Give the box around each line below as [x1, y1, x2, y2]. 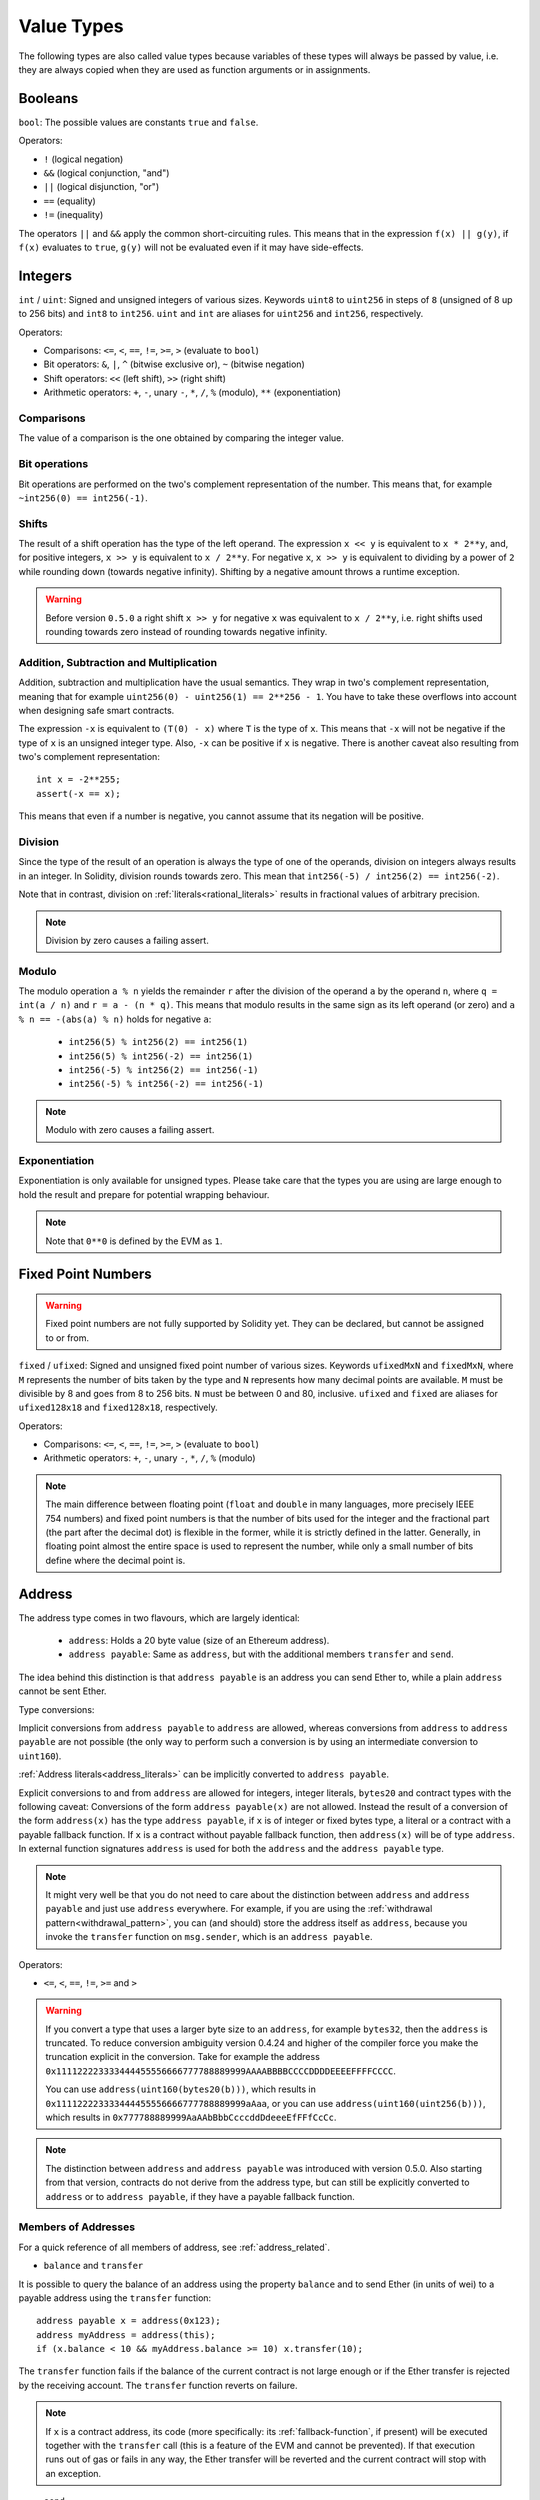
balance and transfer [43, 2260, 144, 2272]
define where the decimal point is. [45, 1554, 186, 1566]
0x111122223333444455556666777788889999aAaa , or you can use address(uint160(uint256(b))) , [45, 2097, 486, 2109]
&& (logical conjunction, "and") [43, 167, 170, 179]
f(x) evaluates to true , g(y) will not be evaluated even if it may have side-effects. [18, 241, 364, 253]
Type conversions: [18, 1703, 95, 1715]
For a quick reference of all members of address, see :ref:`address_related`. [18, 2241, 330, 2253]
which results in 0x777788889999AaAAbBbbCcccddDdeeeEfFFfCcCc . [45, 2111, 337, 2124]
